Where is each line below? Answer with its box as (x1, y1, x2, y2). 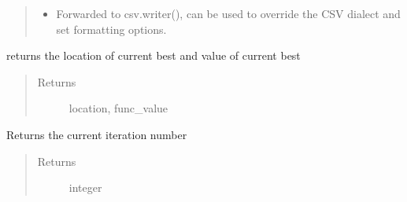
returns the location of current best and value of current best (6, 47, 301, 64)
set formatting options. (56, 20, 167, 37)
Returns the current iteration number (6, 126, 187, 142)
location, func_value (68, 100, 168, 116)
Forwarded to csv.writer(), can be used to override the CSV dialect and (56, 6, 401, 21)
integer (68, 179, 102, 196)
